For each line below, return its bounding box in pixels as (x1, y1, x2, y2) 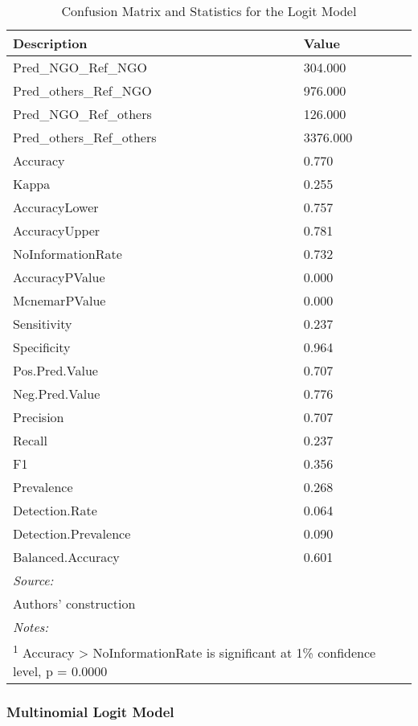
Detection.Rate (13, 501, 97, 519)
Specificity (13, 338, 71, 356)
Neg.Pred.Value (13, 384, 100, 403)
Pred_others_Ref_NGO (13, 81, 152, 100)
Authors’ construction (13, 594, 136, 613)
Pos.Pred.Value (13, 361, 98, 379)
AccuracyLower (13, 198, 99, 216)
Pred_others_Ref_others (13, 128, 157, 146)
